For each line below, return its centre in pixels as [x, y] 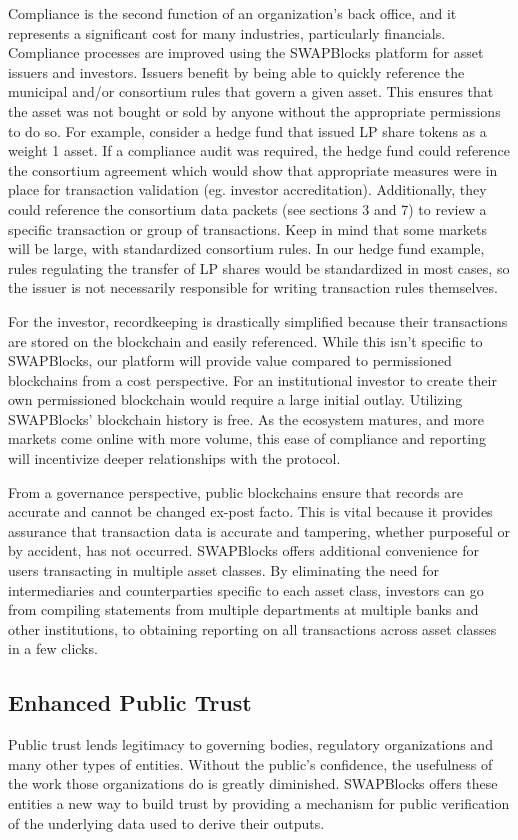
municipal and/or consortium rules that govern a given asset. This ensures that [251, 91]
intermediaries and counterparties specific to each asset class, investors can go [246, 589]
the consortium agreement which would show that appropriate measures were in [253, 169]
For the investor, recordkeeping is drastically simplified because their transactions [258, 320]
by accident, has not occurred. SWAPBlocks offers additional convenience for [243, 550]
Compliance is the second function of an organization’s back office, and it [232, 13]
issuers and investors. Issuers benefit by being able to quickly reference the [236, 71]
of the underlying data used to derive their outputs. [166, 822]
